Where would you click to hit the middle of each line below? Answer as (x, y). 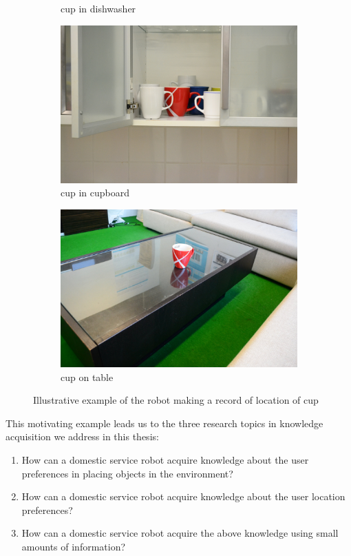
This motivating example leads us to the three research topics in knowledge (164, 423)
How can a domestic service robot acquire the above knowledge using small (180, 533)
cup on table (87, 377)
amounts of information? (74, 546)
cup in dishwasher (98, 8)
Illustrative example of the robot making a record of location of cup (176, 400)
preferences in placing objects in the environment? (127, 473)
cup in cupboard (95, 193)
